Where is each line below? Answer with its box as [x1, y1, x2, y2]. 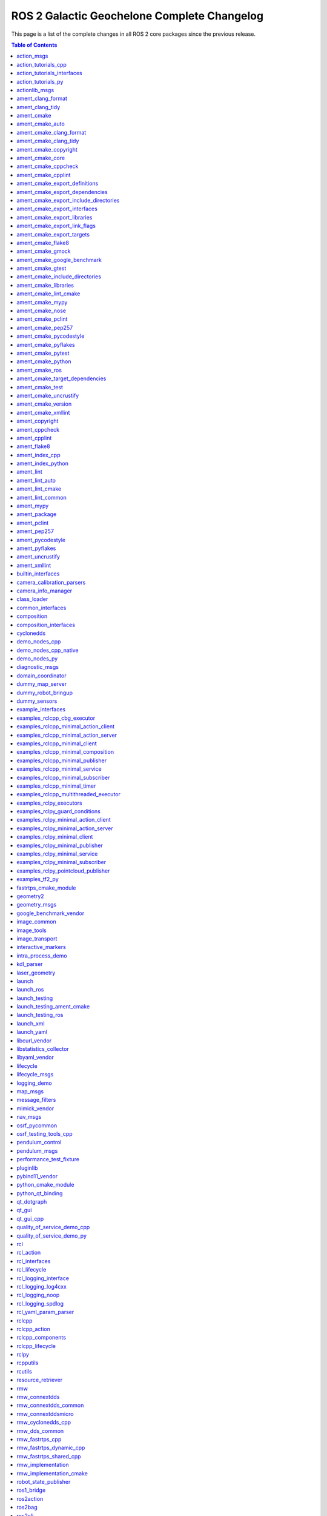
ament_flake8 [16, 443, 51, 450]
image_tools [16, 927, 47, 934]
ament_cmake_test [16, 383, 64, 391]
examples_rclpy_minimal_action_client [16, 816, 111, 823]
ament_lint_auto [16, 477, 56, 484]
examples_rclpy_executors [16, 799, 82, 807]
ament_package [16, 511, 57, 518]
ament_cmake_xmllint [16, 409, 70, 416]
